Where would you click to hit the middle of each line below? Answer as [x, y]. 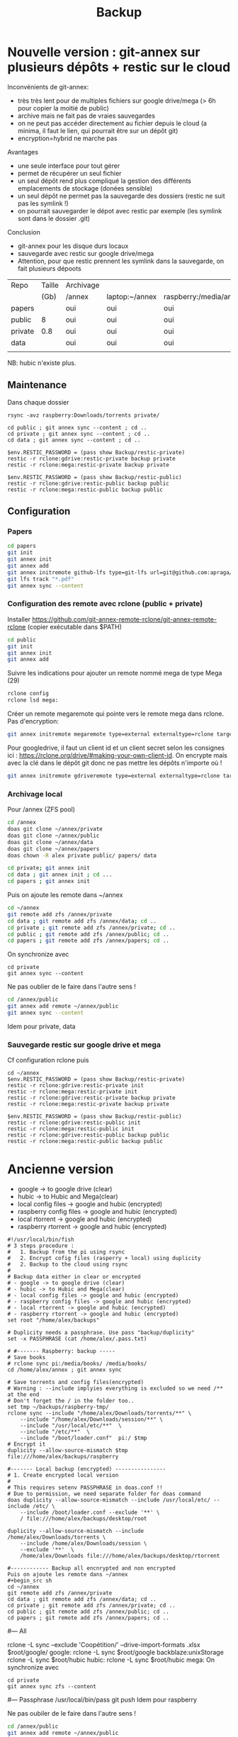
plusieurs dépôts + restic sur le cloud [119, 67]
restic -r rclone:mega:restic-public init [71, 1129]
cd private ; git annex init [49, 868]
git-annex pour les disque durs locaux [73, 246]
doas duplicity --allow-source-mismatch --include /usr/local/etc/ [109, 1500]
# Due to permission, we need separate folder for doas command [104, 1494]
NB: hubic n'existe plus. [42, 363]
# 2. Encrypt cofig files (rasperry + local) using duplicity [104, 1259]
